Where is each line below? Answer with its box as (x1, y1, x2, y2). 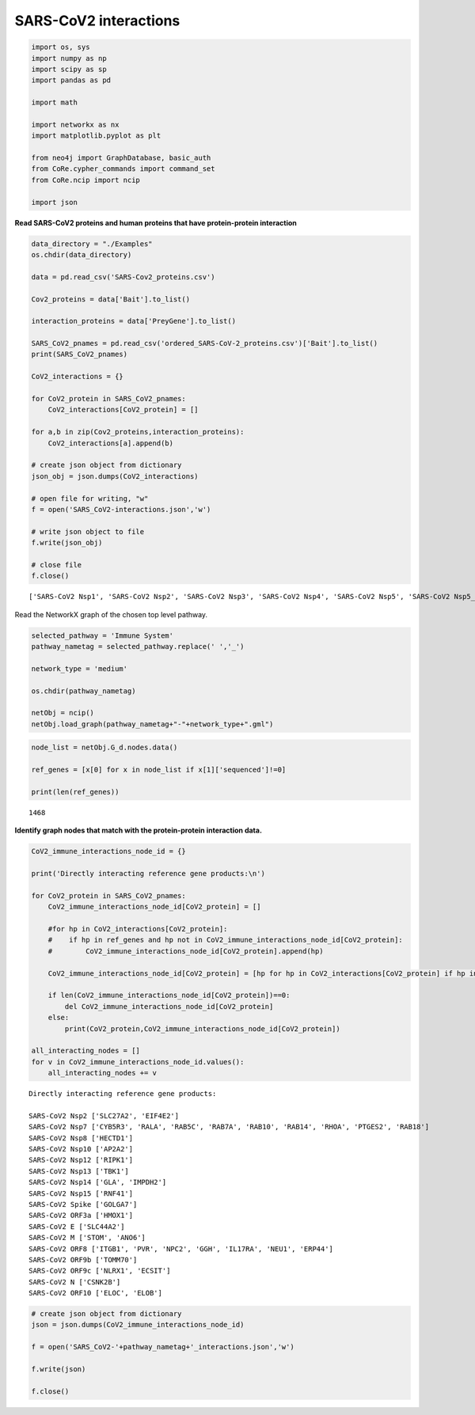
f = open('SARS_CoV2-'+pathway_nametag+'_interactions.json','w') (31, 1342, 294, 1352)
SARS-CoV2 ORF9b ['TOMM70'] (28, 1255, 138, 1264)
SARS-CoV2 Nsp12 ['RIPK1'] (28, 1155, 134, 1165)
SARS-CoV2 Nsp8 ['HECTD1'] (28, 1133, 134, 1143)
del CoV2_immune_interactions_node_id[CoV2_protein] (64, 1002, 274, 1011)
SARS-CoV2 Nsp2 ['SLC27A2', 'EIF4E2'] (28, 1111, 180, 1120)
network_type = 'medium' (31, 664, 128, 673)
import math (31, 98, 78, 107)
